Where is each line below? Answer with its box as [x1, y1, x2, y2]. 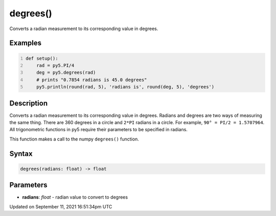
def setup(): [26, 55, 58, 61]
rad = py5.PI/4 [36, 62, 75, 68]
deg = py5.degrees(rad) [36, 69, 96, 76]
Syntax [9, 149, 33, 158]
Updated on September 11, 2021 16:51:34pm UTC [9, 203, 112, 209]
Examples [9, 39, 42, 47]
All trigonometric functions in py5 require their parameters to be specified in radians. [9, 127, 188, 133]
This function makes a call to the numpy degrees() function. [9, 136, 139, 142]
